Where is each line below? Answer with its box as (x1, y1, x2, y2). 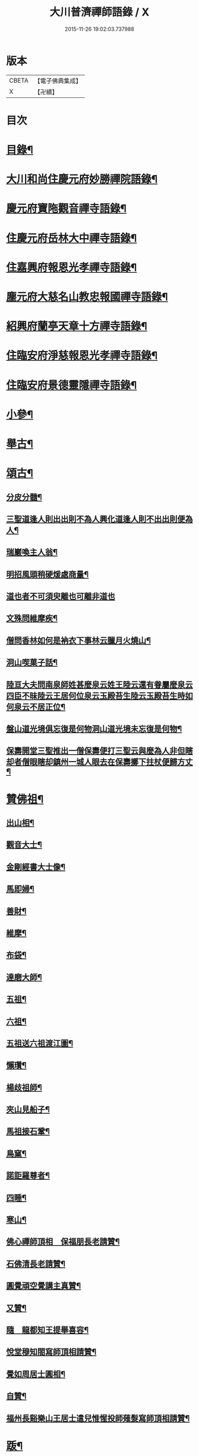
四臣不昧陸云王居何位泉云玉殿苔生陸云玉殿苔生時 (6, 690, 185, 701)
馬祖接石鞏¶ (6, 1126, 50, 1136)
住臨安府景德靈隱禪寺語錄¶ (6, 378, 137, 392)
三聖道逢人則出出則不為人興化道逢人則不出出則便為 (6, 514, 193, 524)
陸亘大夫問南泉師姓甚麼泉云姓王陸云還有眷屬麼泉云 (6, 680, 193, 690)
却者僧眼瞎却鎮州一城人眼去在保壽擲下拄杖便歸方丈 (6, 757, 193, 767)
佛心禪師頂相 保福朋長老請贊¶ (6, 1237, 120, 1247)
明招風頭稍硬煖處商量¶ (6, 569, 89, 579)
